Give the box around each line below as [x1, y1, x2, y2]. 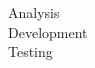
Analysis [8, 2, 60, 22]
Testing [8, 41, 53, 62]
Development [8, 21, 88, 42]
